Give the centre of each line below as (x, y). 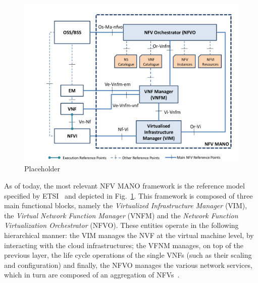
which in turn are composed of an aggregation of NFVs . (92, 275)
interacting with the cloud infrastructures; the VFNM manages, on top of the (124, 245)
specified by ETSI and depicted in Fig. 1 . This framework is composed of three (128, 195)
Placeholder (42, 169)
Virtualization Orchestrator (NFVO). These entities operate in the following (121, 225)
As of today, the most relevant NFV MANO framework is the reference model (124, 185)
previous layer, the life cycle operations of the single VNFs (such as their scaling (128, 255)
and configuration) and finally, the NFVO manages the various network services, (128, 265)
